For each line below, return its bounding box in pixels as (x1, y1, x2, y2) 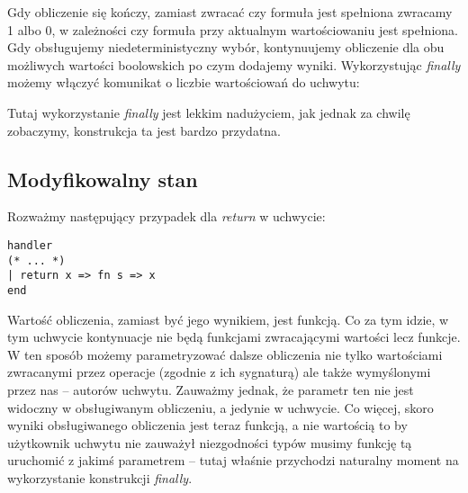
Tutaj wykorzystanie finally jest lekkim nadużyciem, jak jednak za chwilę (7, 103, 410, 121)
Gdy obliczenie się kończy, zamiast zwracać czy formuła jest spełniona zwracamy (7, 3, 453, 21)
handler (7, 238, 53, 252)
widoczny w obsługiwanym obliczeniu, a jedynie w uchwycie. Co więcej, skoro (7, 398, 434, 417)
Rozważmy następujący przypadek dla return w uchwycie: (7, 207, 326, 226)
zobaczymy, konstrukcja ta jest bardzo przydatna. (7, 121, 282, 139)
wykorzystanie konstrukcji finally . (7, 468, 193, 487)
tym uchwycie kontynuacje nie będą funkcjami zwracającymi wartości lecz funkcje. (7, 327, 461, 346)
